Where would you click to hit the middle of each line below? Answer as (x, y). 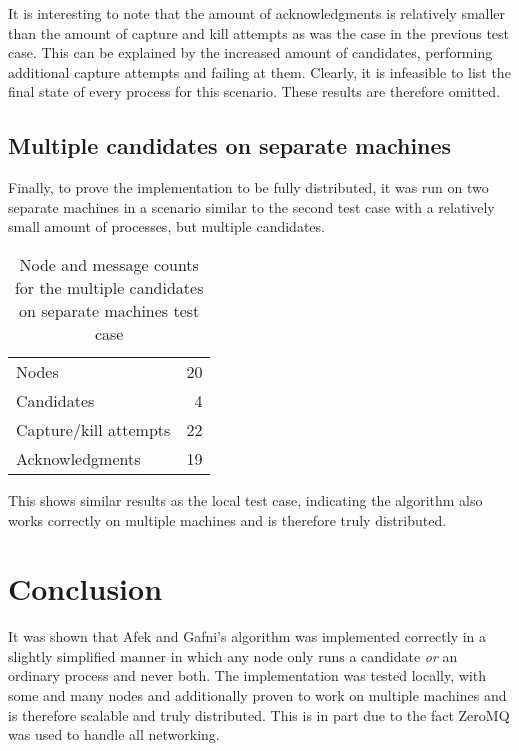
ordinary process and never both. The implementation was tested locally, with (247, 675)
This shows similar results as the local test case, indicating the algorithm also (245, 499)
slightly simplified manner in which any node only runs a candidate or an (233, 655)
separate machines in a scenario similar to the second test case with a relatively (251, 206)
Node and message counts (109, 264)
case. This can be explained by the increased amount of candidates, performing (250, 52)
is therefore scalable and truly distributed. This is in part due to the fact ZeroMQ (259, 714)
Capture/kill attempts (93, 429)
